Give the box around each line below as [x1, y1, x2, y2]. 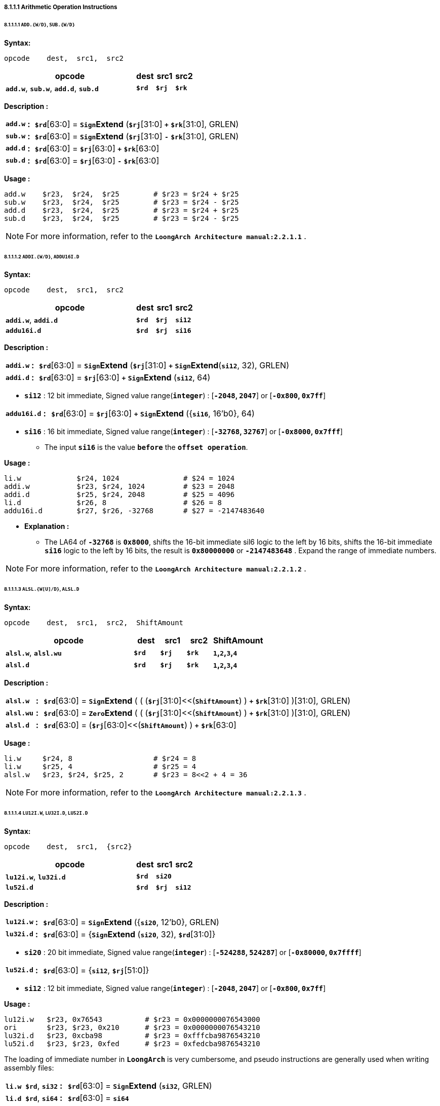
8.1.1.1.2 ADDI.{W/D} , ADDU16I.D [4, 253, 79, 259]
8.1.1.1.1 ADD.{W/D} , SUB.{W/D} [4, 21, 75, 27]
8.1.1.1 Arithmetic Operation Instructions [4, 4, 117, 11]
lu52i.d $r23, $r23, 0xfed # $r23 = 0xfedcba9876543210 [4, 1039, 260, 1048]
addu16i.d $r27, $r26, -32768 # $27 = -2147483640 [4, 507, 265, 515]
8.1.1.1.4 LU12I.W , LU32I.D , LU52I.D [4, 810, 88, 816]
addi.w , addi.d [6, 315, 58, 325]
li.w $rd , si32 [6, 1080, 58, 1091]
